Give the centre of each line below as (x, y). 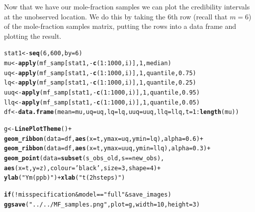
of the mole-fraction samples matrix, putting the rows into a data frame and (120, 26)
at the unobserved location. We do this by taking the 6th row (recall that (116, 16)
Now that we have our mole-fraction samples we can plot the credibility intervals (127, 6)
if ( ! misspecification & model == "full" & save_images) (88, 194)
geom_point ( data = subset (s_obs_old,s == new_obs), (84, 158)
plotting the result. (33, 36)
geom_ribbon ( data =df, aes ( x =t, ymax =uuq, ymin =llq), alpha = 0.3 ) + (107, 149)
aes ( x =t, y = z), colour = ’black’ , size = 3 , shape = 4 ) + (83, 168)
